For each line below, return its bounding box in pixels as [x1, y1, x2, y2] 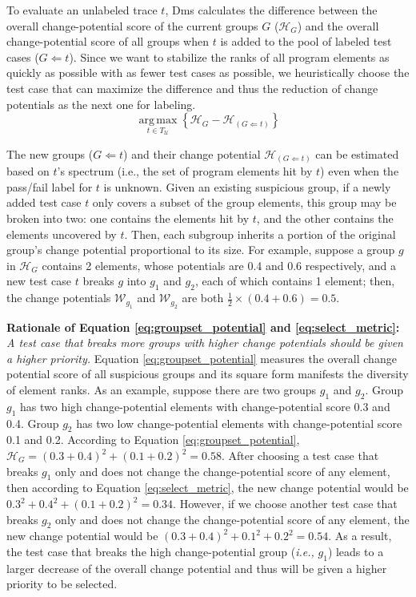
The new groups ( [6, 145, 94, 162]
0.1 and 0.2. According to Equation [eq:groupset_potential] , [6, 431, 300, 448]
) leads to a [327, 543, 384, 559]
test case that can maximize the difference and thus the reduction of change [6, 79, 378, 96]
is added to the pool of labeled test [220, 33, 392, 50]
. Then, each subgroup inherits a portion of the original [124, 225, 396, 242]
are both [182, 289, 224, 306]
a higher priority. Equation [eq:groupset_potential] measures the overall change [6, 349, 397, 366]
